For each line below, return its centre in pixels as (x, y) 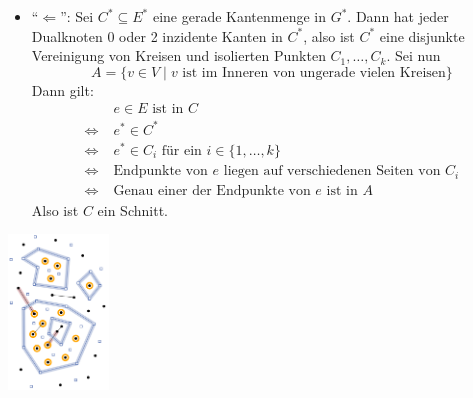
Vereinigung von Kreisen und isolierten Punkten (178, 55)
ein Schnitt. (132, 209)
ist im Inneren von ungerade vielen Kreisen (314, 72)
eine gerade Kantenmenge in (239, 16)
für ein (181, 151)
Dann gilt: (62, 89)
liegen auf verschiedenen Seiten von (332, 171)
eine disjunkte (422, 35)
